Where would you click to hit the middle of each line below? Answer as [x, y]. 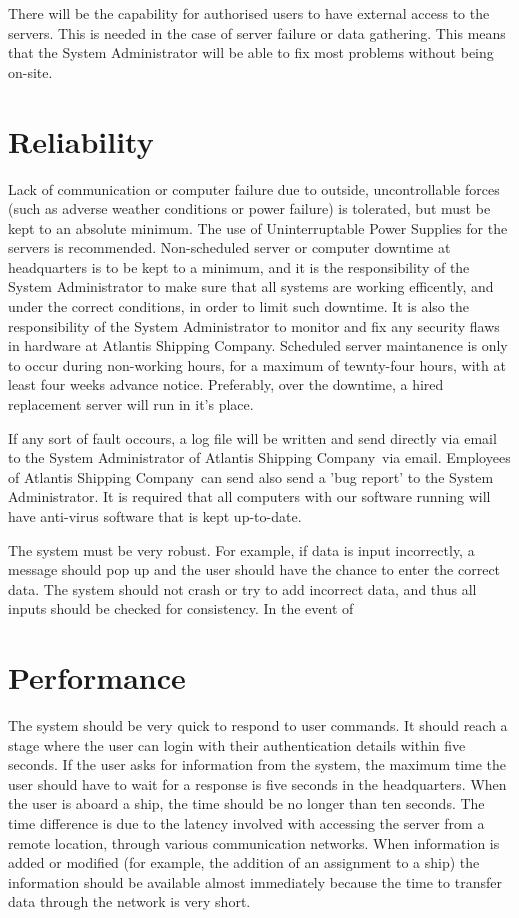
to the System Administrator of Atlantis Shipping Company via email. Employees [259, 457]
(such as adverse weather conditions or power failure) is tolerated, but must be [249, 208]
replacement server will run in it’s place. [131, 404]
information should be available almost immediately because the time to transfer [255, 881]
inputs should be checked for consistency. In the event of [181, 608]
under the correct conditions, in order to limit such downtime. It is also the [238, 306]
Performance [97, 677]
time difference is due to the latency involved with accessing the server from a [246, 823]
